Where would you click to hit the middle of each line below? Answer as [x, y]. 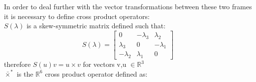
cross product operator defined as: [96, 73]
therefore [17, 64]
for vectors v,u [105, 64]
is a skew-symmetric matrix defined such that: [96, 26]
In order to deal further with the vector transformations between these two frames [128, 6]
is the [25, 73]
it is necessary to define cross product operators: [77, 16]
